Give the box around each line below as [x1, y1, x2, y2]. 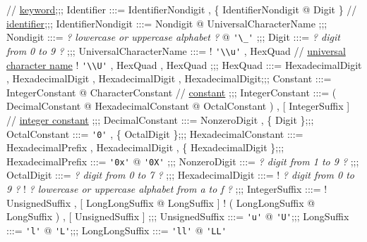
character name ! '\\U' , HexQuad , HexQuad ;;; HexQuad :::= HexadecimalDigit [6, 57, 362, 72]
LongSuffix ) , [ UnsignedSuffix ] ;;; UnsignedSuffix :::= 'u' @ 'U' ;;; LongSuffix [6, 209, 349, 224]
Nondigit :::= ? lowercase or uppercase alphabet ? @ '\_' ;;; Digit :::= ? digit [6, 30, 340, 44]
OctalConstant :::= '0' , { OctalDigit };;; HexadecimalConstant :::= [6, 126, 303, 141]
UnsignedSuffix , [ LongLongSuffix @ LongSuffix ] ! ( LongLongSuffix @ [6, 195, 315, 210]
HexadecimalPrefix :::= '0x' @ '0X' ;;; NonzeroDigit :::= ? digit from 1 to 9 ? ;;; [6, 153, 359, 168]
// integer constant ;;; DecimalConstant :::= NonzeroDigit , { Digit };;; [6, 112, 314, 127]
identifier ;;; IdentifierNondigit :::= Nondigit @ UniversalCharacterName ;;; [6, 15, 327, 30]
